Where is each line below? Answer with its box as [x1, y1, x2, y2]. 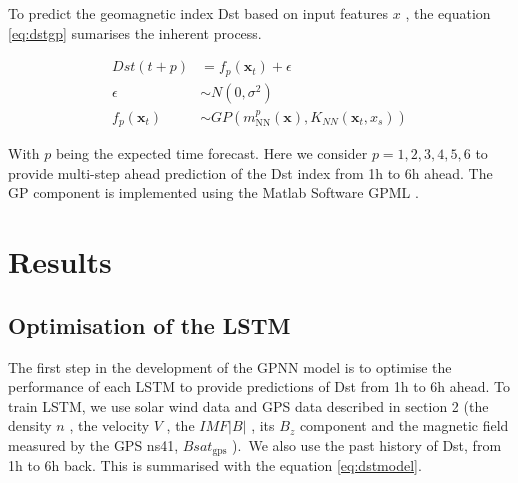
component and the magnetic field [299, 415, 509, 436]
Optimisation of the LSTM [8, 309, 291, 340]
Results [8, 241, 112, 282]
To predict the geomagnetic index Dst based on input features [8, 3, 389, 23]
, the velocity [69, 415, 150, 436]
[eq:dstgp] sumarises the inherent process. [8, 22, 262, 43]
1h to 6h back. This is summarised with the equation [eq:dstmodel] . [8, 455, 422, 476]
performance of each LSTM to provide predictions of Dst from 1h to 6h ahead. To [8, 376, 511, 397]
